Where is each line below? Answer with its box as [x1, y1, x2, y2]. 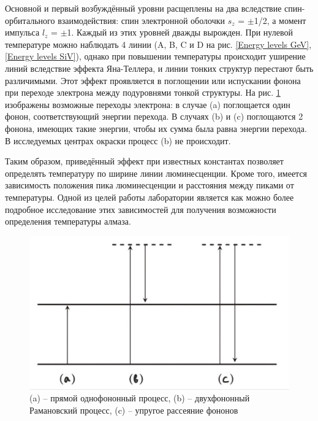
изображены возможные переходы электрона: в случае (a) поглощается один [5, 98, 290, 110]
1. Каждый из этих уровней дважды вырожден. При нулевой [67, 26, 293, 39]
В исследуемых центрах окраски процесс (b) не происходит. [5, 134, 231, 147]
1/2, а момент [254, 14, 306, 26]
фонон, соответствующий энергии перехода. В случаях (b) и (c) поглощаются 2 [5, 110, 303, 123]
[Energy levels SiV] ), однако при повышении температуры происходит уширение [5, 50, 306, 63]
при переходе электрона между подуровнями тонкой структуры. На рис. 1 [5, 86, 281, 99]
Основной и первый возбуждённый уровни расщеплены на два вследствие [5, 2, 282, 14]
